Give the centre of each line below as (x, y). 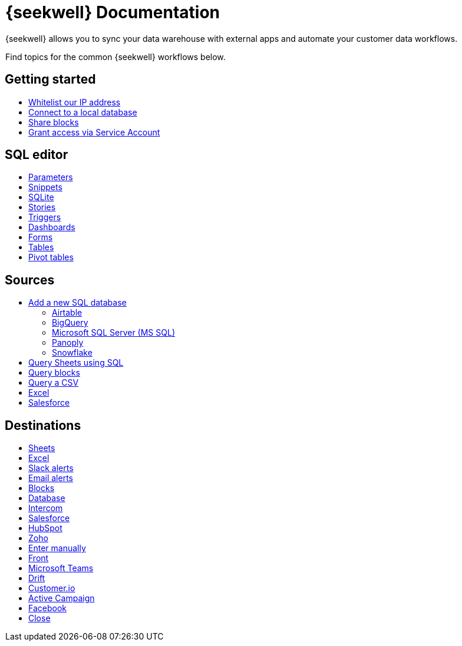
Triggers (45, 217)
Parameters (51, 177)
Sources (30, 280)
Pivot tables (51, 257)
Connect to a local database (83, 112)
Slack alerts (51, 468)
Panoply (68, 343)
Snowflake (72, 353)
